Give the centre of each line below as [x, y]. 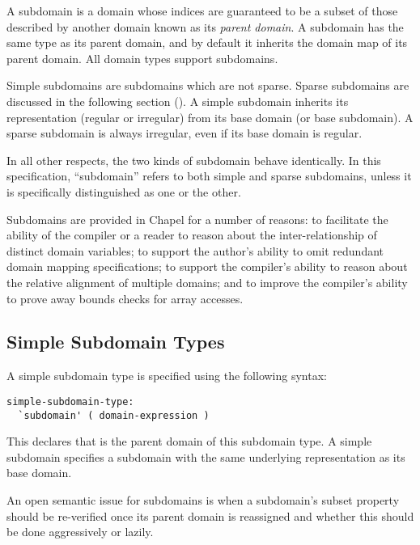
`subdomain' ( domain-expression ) [114, 415]
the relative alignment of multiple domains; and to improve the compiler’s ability [207, 282]
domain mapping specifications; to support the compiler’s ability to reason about [207, 266]
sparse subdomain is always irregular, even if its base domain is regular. [185, 133]
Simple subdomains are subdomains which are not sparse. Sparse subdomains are [208, 85]
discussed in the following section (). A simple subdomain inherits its [178, 101]
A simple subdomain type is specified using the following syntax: [167, 376]
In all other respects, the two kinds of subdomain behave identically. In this [194, 160]
